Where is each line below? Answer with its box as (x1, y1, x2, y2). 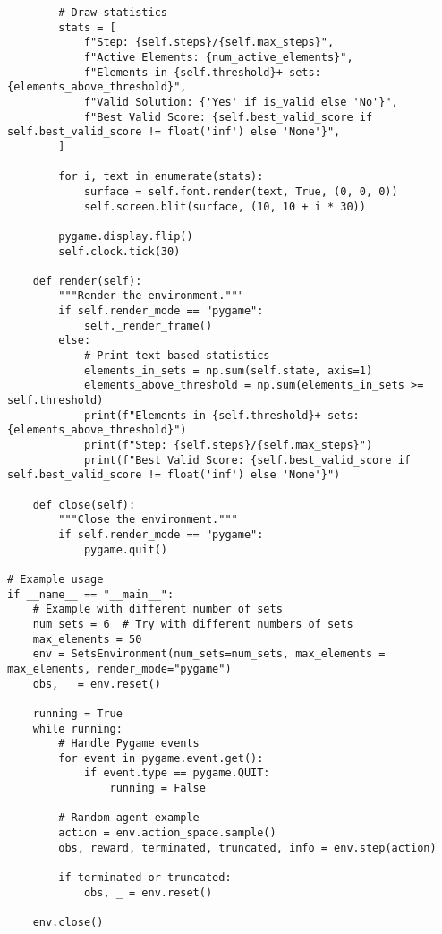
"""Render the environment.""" (58, 289, 244, 303)
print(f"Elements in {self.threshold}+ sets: (83, 408, 360, 422)
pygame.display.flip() (58, 229, 193, 243)
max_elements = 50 (32, 632, 142, 646)
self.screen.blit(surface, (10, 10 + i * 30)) (83, 200, 366, 213)
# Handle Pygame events (58, 737, 200, 750)
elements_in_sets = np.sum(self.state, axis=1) (83, 364, 373, 377)
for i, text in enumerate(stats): (58, 170, 264, 184)
